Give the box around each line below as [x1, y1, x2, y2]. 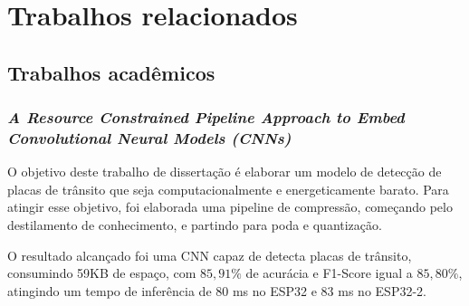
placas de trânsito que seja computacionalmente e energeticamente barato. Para [7, 179, 449, 198]
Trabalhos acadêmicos [7, 58, 215, 86]
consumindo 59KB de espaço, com [7, 263, 196, 282]
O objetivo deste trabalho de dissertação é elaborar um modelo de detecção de [7, 162, 442, 181]
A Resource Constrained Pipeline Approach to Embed [7, 106, 405, 129]
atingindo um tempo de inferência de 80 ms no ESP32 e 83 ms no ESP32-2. [7, 281, 426, 300]
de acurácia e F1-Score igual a [245, 263, 413, 282]
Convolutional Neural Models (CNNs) [7, 127, 292, 148]
